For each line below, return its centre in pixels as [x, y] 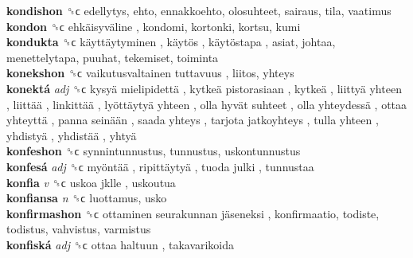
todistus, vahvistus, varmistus [79, 229]
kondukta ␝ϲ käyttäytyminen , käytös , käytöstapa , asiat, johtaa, [171, 42]
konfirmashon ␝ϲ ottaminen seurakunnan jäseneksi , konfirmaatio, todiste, [193, 213]
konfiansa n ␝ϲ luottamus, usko [87, 198]
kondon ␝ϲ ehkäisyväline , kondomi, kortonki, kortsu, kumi [154, 26]
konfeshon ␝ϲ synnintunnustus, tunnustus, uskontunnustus [154, 151]
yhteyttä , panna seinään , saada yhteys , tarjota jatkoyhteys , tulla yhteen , [193, 120]
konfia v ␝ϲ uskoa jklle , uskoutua [91, 182]
